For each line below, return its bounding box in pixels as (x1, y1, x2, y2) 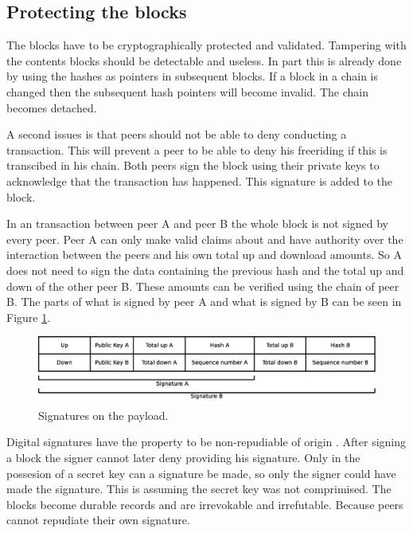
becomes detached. (6, 99, 97, 116)
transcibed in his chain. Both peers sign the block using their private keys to (6, 157, 380, 174)
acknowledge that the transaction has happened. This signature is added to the (6, 172, 393, 189)
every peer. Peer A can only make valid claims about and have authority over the (6, 230, 403, 247)
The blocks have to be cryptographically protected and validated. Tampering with (6, 37, 407, 53)
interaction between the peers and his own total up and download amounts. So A (6, 246, 402, 263)
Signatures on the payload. (38, 406, 169, 423)
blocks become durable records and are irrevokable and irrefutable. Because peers (6, 496, 403, 512)
